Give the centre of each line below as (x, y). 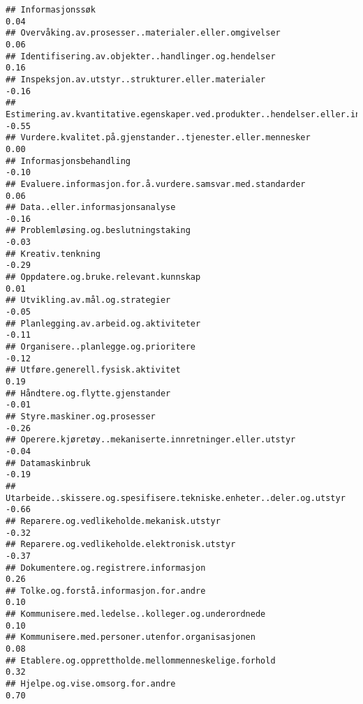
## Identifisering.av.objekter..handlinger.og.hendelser (141, 56)
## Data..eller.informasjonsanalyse (91, 208)
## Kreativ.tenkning (53, 254)
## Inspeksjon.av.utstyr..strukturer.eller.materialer (136, 79)
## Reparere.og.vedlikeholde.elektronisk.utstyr (121, 545)
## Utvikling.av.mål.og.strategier (88, 300)
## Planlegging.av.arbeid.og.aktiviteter (103, 323)
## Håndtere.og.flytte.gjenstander (88, 393)
